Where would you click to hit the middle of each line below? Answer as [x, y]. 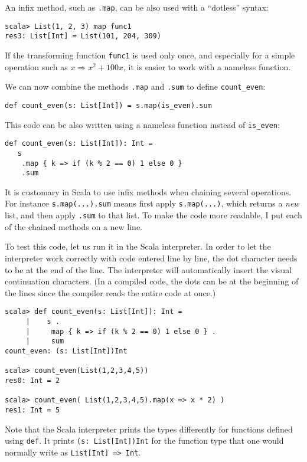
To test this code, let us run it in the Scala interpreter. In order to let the [138, 246]
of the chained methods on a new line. [74, 226]
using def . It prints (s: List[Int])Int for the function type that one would [144, 440]
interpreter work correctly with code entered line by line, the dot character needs [151, 258]
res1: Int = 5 [32, 410]
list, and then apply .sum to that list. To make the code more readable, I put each [153, 215]
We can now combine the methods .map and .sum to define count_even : [135, 86]
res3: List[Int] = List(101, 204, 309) [83, 36]
